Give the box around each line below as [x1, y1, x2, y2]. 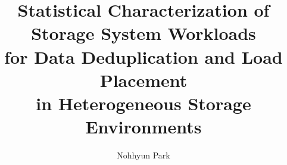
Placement [99, 67, 188, 92]
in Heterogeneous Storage [36, 91, 251, 115]
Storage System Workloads [31, 21, 256, 45]
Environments [85, 114, 202, 139]
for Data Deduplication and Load [4, 44, 283, 69]
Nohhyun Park [117, 149, 170, 161]
